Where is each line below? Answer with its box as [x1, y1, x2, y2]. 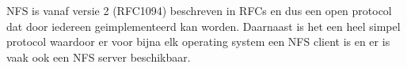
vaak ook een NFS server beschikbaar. [6, 48, 191, 65]
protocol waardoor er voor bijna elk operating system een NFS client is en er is [6, 33, 390, 50]
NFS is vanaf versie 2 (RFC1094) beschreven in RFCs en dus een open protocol [6, 2, 392, 18]
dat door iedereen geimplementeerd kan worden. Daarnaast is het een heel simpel [6, 17, 401, 34]
